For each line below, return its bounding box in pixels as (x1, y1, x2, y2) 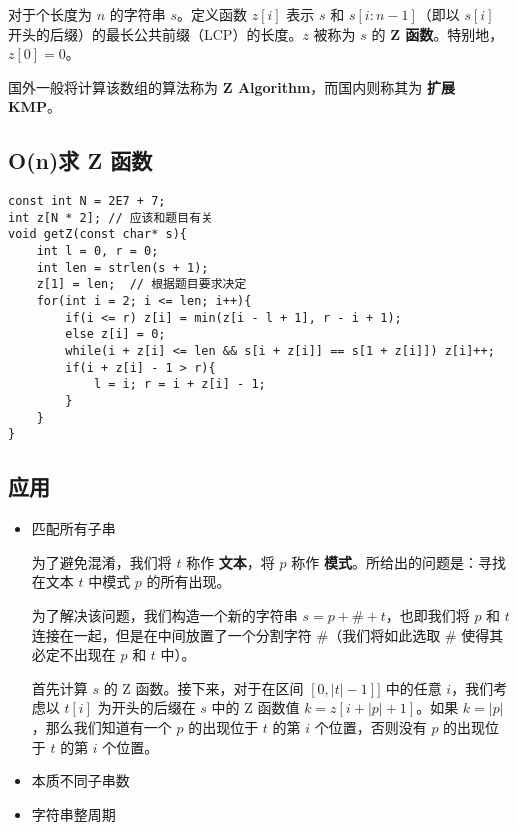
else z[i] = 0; (65, 327, 166, 342)
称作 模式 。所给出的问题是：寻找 (291, 551, 506, 572)
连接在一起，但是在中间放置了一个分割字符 (31, 624, 312, 645)
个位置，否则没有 (314, 716, 427, 737)
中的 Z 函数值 (211, 697, 300, 718)
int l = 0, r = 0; (36, 244, 159, 259)
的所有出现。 (146, 571, 231, 592)
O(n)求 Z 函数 (8, 145, 153, 176)
